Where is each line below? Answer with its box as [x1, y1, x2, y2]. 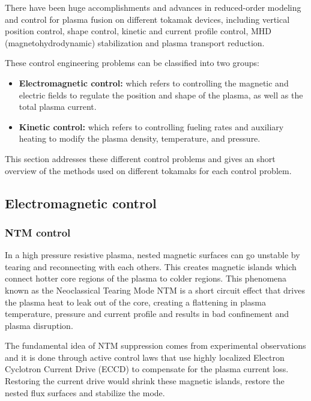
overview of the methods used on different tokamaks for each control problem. [5, 164, 292, 176]
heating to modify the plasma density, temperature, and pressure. [19, 132, 261, 145]
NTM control [5, 225, 71, 240]
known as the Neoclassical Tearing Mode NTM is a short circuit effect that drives [5, 283, 305, 296]
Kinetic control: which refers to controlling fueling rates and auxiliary [19, 120, 284, 133]
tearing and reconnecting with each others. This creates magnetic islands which [5, 260, 297, 273]
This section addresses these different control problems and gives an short [5, 152, 276, 164]
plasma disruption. [5, 319, 73, 331]
